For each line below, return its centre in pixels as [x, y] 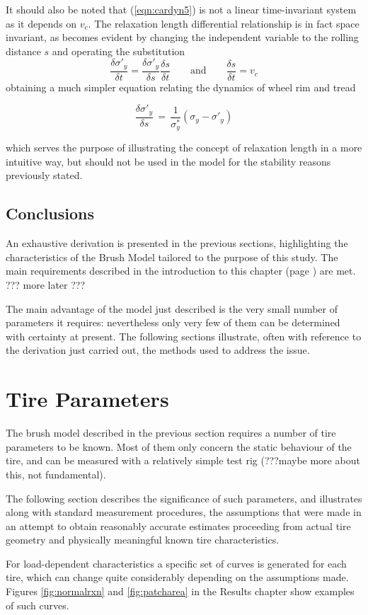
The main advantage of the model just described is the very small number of [172, 308]
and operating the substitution [119, 51]
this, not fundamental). [56, 474]
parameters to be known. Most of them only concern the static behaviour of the [179, 446]
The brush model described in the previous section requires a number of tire [171, 433]
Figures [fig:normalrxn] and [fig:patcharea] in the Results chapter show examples [180, 591]
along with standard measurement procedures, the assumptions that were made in [184, 512]
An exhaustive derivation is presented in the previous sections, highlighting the [177, 243]
